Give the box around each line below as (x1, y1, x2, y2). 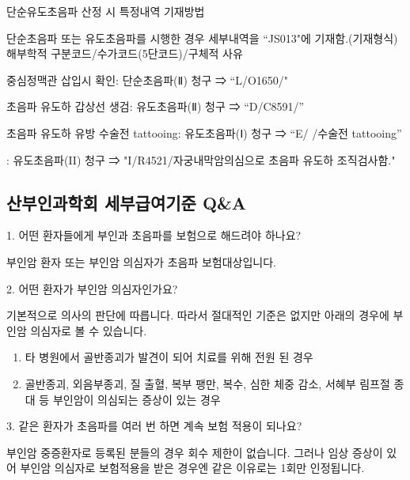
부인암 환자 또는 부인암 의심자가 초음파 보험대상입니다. (6, 253, 276, 270)
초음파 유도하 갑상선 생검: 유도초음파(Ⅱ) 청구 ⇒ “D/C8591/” (6, 98, 305, 115)
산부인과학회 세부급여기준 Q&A (6, 190, 247, 214)
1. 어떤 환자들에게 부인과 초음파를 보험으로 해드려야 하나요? (6, 227, 302, 244)
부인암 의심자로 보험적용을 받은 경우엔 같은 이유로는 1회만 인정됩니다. (20, 459, 365, 476)
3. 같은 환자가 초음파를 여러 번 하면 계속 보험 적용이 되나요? (6, 418, 302, 434)
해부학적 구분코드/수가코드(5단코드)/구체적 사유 (6, 45, 243, 62)
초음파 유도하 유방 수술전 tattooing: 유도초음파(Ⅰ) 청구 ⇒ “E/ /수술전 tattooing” (6, 124, 402, 141)
